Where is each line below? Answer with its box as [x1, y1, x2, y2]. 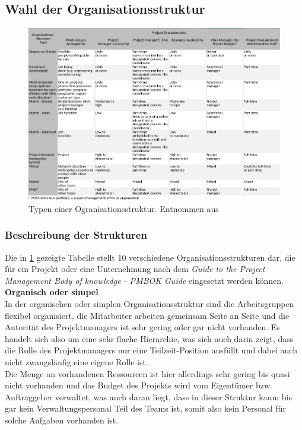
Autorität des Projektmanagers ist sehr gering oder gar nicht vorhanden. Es [5, 321, 280, 333]
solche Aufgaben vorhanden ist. [5, 413, 119, 426]
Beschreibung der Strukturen [5, 227, 147, 242]
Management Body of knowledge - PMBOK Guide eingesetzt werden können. [5, 274, 284, 286]
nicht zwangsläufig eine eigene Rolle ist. [5, 355, 148, 368]
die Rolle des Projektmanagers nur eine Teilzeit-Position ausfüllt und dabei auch [5, 344, 297, 356]
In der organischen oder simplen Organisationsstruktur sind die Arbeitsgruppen [5, 297, 294, 309]
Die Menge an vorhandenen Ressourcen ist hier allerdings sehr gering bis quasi [5, 367, 290, 380]
